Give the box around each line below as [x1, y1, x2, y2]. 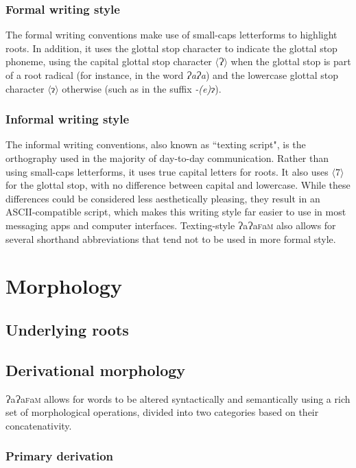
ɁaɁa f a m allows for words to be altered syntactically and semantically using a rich [5, 391, 351, 406]
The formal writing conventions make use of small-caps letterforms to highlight [5, 27, 337, 42]
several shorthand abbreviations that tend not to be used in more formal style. [5, 231, 336, 246]
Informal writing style [5, 110, 130, 128]
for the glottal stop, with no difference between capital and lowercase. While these [5, 178, 351, 192]
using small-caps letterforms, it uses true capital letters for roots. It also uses [5, 164, 329, 178]
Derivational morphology [5, 359, 186, 380]
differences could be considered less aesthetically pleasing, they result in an [5, 191, 320, 205]
